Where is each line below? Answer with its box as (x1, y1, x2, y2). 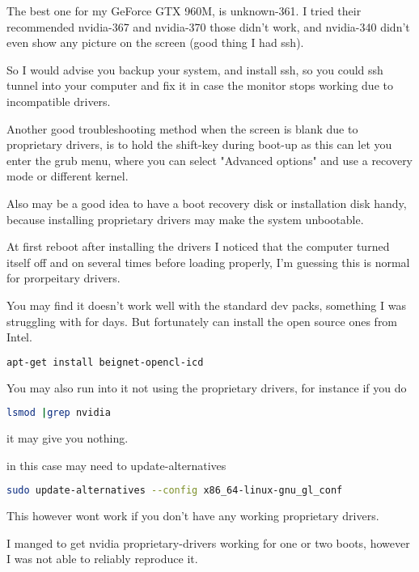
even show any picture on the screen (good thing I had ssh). (6, 34, 304, 51)
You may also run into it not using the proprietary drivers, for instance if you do (6, 379, 407, 396)
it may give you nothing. (6, 430, 129, 447)
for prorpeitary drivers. (6, 269, 121, 286)
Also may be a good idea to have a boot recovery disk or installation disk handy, (6, 194, 407, 211)
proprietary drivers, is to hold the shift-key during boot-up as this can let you (6, 136, 392, 153)
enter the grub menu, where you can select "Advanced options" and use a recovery (6, 151, 413, 168)
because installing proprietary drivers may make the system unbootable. (6, 210, 364, 227)
